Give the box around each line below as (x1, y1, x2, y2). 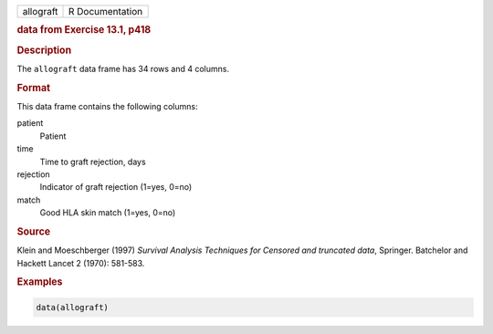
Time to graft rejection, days (39, 156, 146, 167)
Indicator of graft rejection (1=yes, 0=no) (39, 182, 193, 193)
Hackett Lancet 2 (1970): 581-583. (16, 257, 145, 268)
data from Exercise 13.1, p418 (16, 24, 152, 37)
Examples (16, 276, 63, 288)
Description (16, 44, 72, 57)
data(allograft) (36, 302, 110, 312)
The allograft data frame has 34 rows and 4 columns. (16, 63, 230, 74)
